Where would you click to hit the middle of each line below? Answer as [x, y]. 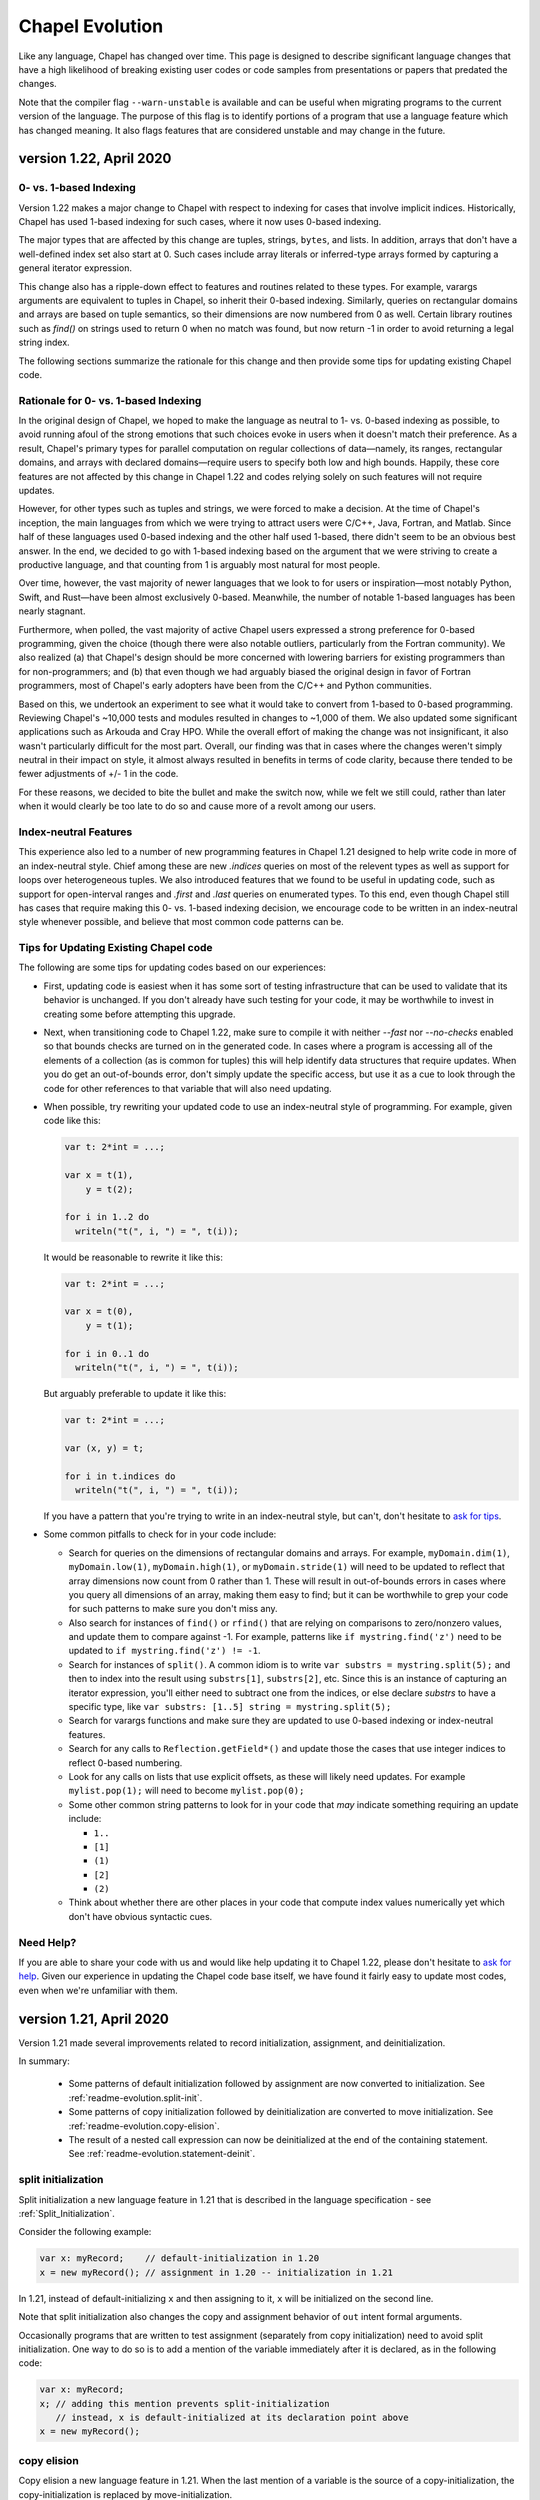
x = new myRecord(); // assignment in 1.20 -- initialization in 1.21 [216, 2272]
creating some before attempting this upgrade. [139, 1014]
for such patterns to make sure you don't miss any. [173, 1609]
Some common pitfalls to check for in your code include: [160, 1534]
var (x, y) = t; [104, 1448]
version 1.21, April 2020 [94, 2018]
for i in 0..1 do [107, 1353]
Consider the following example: [85, 2232]
